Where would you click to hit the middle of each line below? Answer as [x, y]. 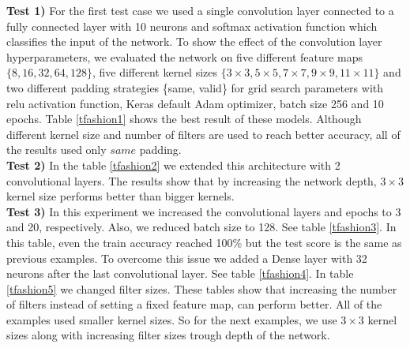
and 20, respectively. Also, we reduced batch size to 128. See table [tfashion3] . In [201, 227]
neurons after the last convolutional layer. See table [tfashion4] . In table [180, 273]
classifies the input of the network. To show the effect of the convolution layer [194, 41]
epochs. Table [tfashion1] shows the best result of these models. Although [184, 119]
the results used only [56, 150]
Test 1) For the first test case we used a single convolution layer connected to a [200, 10]
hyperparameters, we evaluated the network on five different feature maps [185, 56]
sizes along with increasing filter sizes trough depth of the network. [168, 335]
